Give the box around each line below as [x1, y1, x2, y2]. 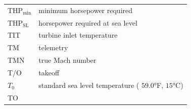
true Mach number [38, 55, 97, 65]
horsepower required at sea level [38, 17, 137, 28]
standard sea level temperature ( [38, 79, 139, 90]
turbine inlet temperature [38, 30, 118, 40]
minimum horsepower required [38, 5, 133, 15]
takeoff [38, 67, 60, 77]
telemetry [38, 42, 68, 53]
